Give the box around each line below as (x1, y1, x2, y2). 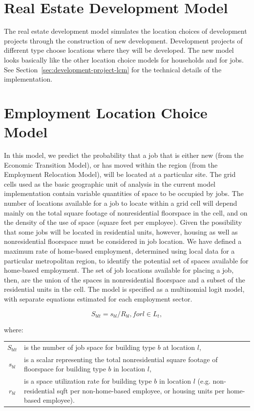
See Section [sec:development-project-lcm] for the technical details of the (4, 64, 222, 74)
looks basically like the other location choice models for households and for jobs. (4, 54, 244, 65)
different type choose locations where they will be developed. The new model (4, 45, 234, 55)
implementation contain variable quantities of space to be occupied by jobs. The (4, 188, 244, 198)
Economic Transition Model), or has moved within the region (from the (4, 159, 218, 170)
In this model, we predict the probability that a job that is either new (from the (4, 150, 244, 160)
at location (163, 342, 195, 352)
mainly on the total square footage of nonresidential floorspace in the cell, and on (4, 207, 248, 217)
